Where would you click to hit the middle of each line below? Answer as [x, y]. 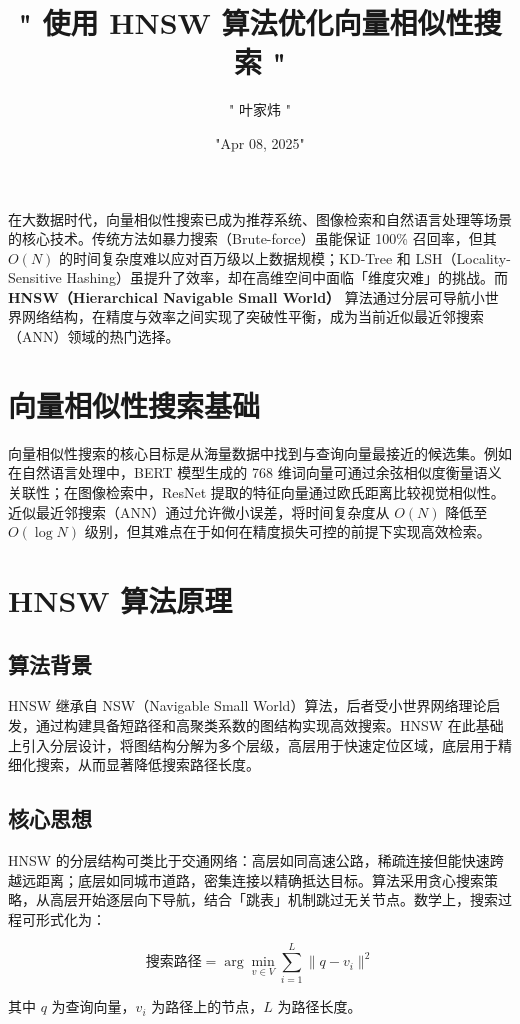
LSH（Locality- [463, 257]
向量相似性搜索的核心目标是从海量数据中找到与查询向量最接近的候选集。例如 [260, 452]
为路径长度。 [319, 1006]
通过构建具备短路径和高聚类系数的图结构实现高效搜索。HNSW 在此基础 [269, 724]
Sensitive [35, 277]
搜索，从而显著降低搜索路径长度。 [147, 764]
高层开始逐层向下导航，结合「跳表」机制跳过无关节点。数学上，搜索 [273, 899]
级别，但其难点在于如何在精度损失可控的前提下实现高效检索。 [287, 531]
